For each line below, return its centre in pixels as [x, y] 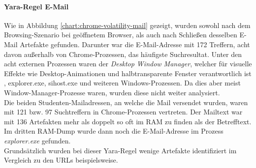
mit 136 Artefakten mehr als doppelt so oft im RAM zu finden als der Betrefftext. [128, 121]
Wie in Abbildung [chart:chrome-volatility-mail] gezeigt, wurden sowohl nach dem [127, 25]
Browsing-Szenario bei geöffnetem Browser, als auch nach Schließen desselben [121, 35]
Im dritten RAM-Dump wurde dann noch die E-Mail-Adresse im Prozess [114, 131]
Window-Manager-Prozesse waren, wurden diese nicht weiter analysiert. [112, 92]
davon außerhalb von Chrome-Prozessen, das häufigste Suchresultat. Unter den [123, 54]
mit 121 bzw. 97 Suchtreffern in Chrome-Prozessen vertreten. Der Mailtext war [123, 112]
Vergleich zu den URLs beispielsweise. [61, 160]
